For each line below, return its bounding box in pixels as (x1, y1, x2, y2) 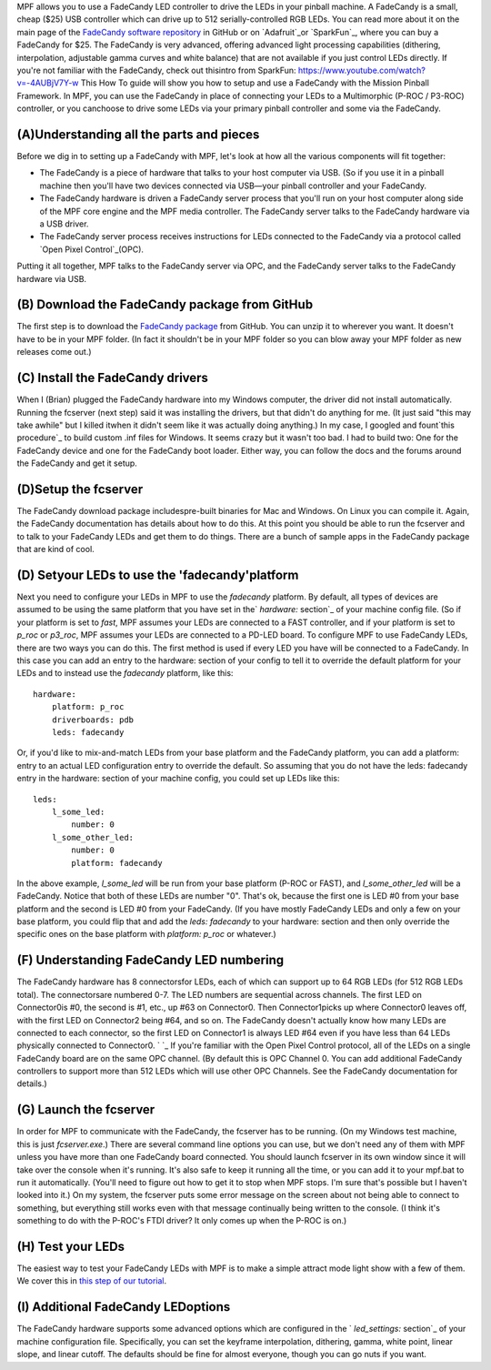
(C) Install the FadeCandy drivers (16, 370, 209, 386)
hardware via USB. (16, 273, 86, 284)
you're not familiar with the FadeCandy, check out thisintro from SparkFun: (16, 65, 296, 76)
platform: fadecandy (71, 858, 163, 868)
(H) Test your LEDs (16, 1238, 125, 1254)
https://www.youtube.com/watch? (297, 65, 426, 76)
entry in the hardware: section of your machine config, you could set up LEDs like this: (16, 773, 340, 784)
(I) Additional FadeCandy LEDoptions (16, 1299, 231, 1315)
